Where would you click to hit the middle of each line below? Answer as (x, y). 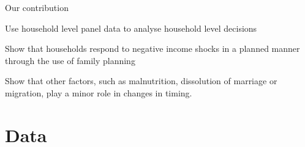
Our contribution (37, 7)
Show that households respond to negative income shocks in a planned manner (152, 48)
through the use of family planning (70, 60)
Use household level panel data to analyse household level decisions (131, 28)
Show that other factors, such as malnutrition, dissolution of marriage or (141, 81)
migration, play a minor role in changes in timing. (99, 92)
